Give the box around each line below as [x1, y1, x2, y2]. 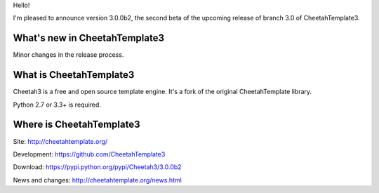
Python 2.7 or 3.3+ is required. [13, 100, 102, 109]
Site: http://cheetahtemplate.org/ [13, 137, 108, 145]
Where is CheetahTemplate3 [13, 119, 140, 131]
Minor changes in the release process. [13, 51, 124, 59]
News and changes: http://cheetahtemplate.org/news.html [13, 175, 182, 184]
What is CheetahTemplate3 [13, 69, 135, 81]
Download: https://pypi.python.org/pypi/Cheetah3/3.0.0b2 [13, 163, 182, 171]
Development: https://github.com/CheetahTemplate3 [13, 149, 166, 158]
